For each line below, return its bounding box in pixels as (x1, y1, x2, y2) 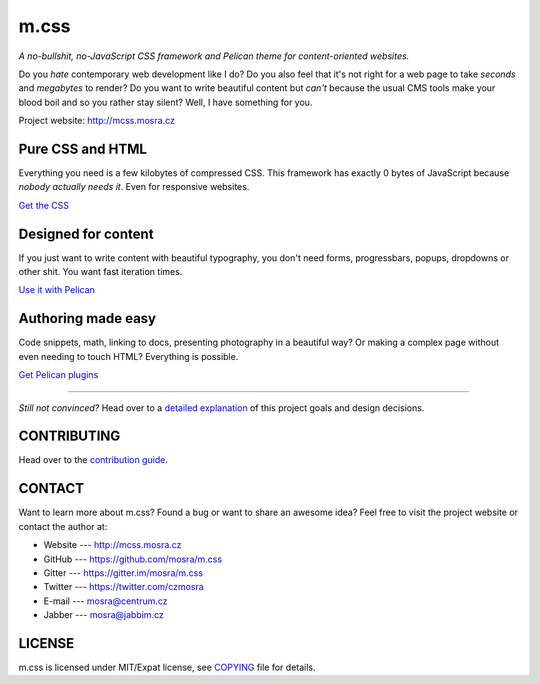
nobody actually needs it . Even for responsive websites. (18, 181, 250, 193)
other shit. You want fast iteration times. (18, 266, 183, 278)
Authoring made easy (18, 310, 157, 327)
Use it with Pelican (18, 284, 95, 296)
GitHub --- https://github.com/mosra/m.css (43, 553, 223, 565)
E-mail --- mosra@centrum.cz (43, 595, 169, 607)
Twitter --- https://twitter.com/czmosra (43, 581, 204, 593)
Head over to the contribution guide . (18, 454, 169, 466)
